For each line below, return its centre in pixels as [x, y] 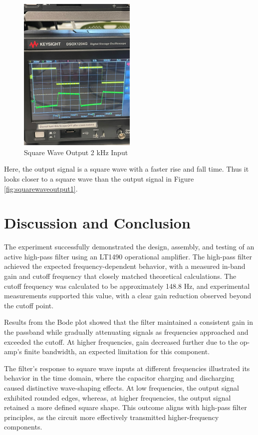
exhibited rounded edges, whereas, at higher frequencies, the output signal [118, 397]
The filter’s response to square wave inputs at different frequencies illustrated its [127, 368]
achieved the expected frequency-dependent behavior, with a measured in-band [125, 266]
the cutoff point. [29, 305]
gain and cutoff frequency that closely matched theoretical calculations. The [120, 276]
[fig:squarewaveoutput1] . [41, 188]
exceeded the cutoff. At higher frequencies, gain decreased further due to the [121, 341]
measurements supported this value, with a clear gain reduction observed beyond [128, 296]
